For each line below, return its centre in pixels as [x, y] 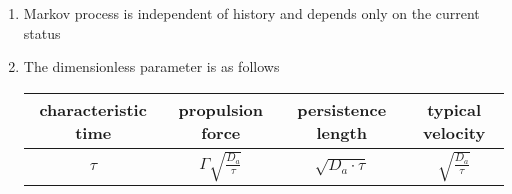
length [341, 132]
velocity [454, 132]
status [42, 32]
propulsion [220, 109]
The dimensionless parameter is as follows [151, 66]
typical [454, 109]
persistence [342, 109]
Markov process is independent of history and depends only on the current [251, 13]
